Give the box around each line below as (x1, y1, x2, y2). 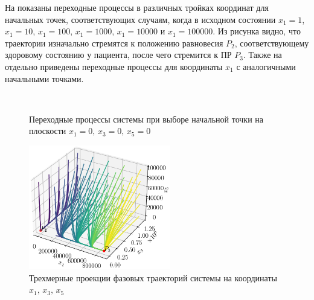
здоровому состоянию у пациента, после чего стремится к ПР (5, 48, 232, 61)
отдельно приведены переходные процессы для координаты (5, 60, 223, 72)
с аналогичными (236, 60, 296, 72)
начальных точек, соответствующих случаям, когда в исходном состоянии (5, 13, 276, 25)
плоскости (29, 124, 66, 137)
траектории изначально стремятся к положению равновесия (5, 36, 223, 49)
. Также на (243, 48, 282, 61)
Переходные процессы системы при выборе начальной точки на (29, 112, 264, 125)
